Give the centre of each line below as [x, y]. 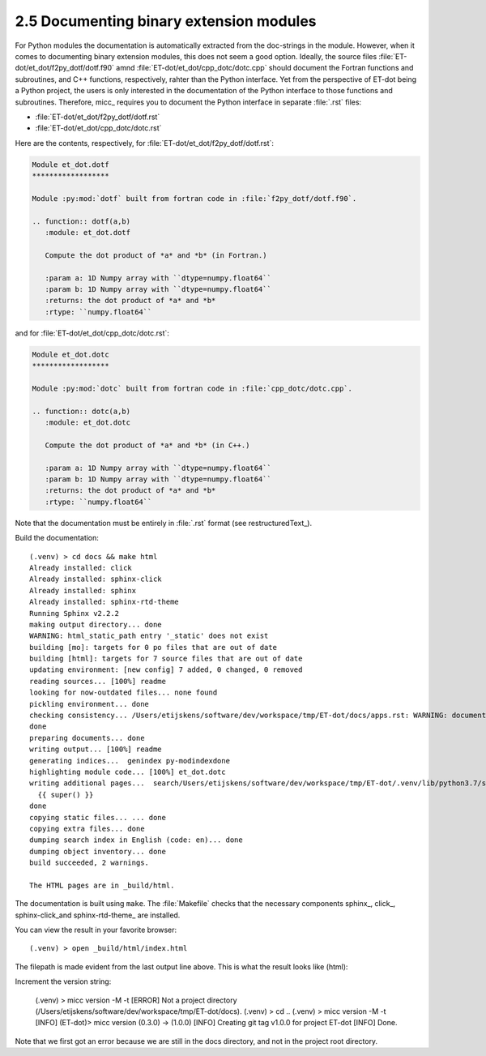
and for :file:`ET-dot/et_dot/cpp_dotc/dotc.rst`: [92, 333]
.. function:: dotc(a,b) [81, 411]
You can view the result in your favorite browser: [96, 930]
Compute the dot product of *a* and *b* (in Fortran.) [156, 255]
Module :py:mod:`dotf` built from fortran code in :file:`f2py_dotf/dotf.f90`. [194, 198]
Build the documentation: [57, 538]
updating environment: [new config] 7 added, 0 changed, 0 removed [166, 670]
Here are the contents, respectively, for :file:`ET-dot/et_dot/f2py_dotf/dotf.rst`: [145, 143]
